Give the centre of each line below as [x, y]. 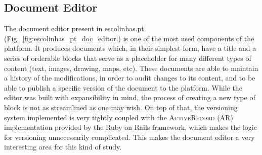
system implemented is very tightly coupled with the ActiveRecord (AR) [119, 117]
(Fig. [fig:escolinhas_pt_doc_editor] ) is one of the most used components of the [129, 38]
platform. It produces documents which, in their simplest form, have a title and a [130, 48]
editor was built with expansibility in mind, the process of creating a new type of [130, 97]
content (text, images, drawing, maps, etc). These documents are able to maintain [131, 68]
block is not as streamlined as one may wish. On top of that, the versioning [121, 107]
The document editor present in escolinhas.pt [74, 28]
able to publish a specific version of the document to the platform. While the [123, 87]
